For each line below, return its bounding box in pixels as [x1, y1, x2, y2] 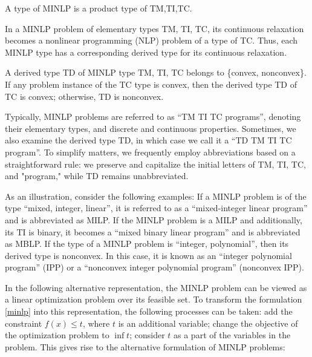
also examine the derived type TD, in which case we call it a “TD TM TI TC [5, 134, 292, 146]
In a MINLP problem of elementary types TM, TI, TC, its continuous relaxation [5, 22, 304, 34]
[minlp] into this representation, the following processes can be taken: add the [5, 305, 293, 318]
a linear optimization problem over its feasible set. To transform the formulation [5, 293, 302, 306]
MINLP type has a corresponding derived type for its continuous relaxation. [5, 45, 287, 58]
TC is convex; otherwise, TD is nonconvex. [5, 90, 164, 102]
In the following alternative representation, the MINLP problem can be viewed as [5, 281, 307, 293]
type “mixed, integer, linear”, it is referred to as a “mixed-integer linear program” [5, 201, 308, 214]
